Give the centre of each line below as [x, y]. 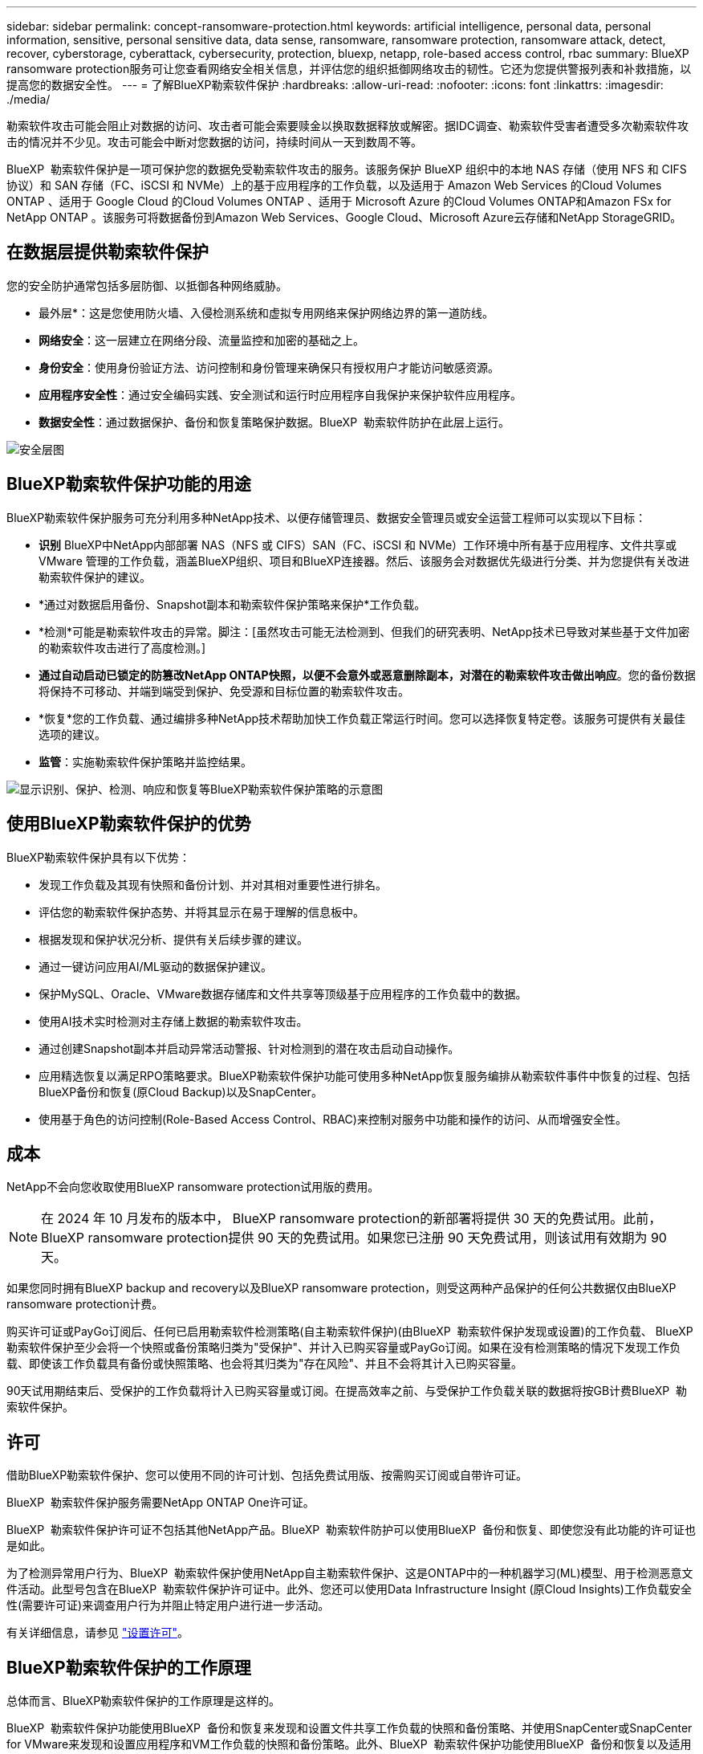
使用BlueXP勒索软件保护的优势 [129, 824]
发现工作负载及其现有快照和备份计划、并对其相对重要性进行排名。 [213, 884]
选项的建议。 [72, 734]
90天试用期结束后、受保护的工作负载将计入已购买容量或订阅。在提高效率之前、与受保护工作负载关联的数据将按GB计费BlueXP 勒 [347, 1391]
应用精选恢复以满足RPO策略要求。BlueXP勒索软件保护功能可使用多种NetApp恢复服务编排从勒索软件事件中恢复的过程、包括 [364, 1075]
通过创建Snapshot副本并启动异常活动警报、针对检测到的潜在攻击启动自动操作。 [249, 1048]
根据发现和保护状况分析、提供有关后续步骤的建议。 [173, 939]
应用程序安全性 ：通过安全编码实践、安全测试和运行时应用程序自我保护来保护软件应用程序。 [280, 394]
